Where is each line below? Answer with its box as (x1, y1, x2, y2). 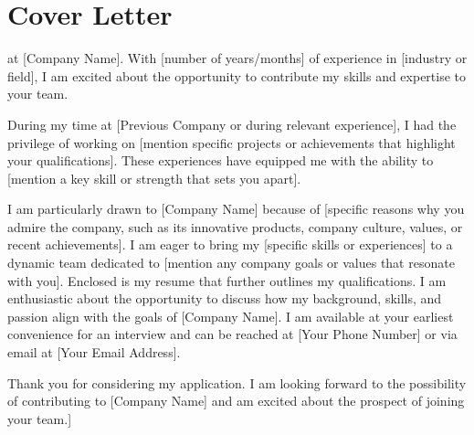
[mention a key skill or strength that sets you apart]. (7, 168, 301, 187)
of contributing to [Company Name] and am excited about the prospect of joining (7, 391, 465, 410)
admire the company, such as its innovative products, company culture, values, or (7, 217, 463, 236)
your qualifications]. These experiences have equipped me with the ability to (7, 151, 434, 170)
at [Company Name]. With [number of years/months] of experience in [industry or (7, 48, 468, 68)
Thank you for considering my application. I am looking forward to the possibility (7, 373, 467, 392)
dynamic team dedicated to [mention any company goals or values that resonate (7, 253, 455, 272)
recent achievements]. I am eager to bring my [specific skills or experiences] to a (7, 235, 453, 254)
